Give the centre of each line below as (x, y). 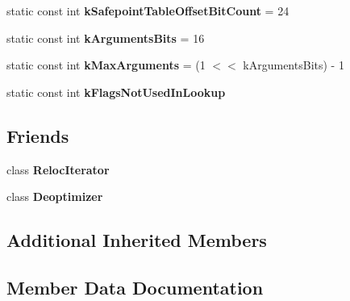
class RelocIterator (58, 169)
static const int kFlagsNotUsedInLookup (116, 92)
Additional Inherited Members (137, 240)
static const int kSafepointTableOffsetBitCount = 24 (148, 10)
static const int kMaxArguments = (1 (106, 65)
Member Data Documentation (135, 287)
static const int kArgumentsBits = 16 (106, 38)
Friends (38, 135)
